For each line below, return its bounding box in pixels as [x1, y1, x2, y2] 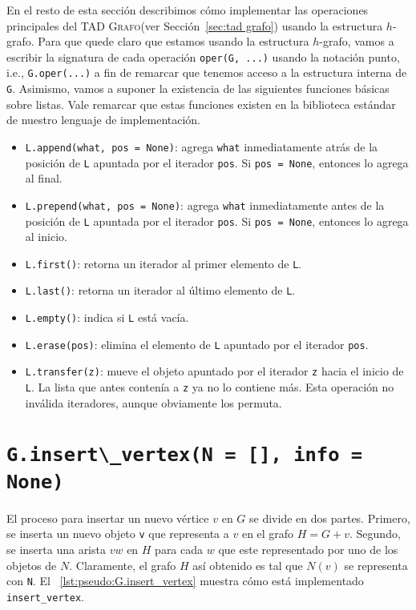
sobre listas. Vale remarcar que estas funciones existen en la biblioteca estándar [6, 95, 396, 112]
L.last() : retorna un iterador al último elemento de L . [25, 282, 296, 299]
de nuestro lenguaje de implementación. [6, 111, 201, 128]
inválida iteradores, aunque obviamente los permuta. [25, 394, 282, 411]
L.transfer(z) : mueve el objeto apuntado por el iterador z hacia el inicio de [25, 363, 404, 379]
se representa [344, 556, 408, 573]
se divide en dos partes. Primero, [249, 509, 410, 526]
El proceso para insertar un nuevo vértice [6, 509, 209, 526]
